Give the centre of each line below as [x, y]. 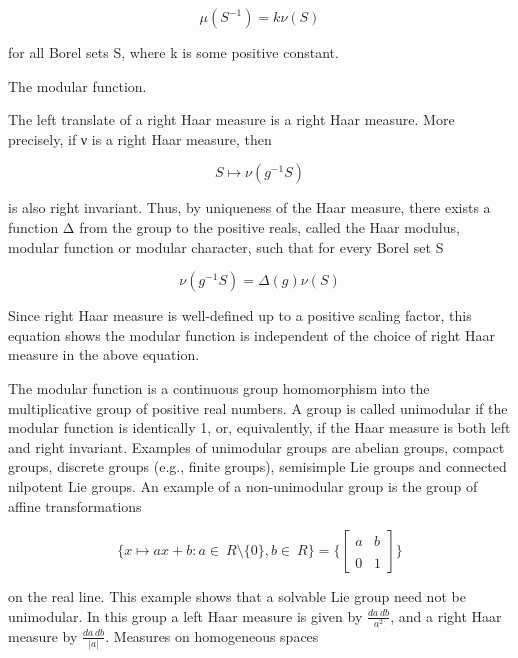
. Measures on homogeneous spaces [212, 635]
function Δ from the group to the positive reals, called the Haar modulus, [234, 226]
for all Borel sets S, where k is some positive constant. [173, 52]
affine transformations [75, 505]
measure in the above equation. [104, 354]
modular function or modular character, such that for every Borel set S [226, 246]
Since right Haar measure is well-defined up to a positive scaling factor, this [240, 315]
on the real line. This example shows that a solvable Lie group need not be [237, 596]
